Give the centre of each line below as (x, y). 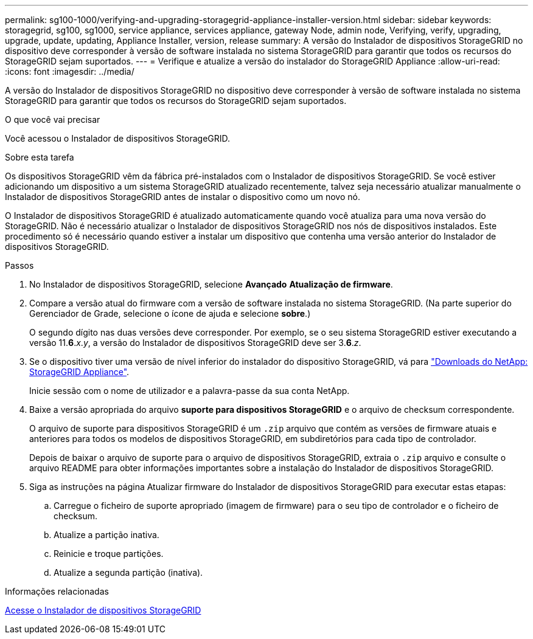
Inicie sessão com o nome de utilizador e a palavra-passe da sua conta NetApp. (190, 391)
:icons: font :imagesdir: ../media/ (70, 71)
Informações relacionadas (57, 591)
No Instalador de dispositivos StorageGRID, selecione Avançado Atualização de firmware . (211, 284)
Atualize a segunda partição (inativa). (128, 572)
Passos (19, 265)
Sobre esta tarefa (40, 157)
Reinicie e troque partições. (109, 554)
